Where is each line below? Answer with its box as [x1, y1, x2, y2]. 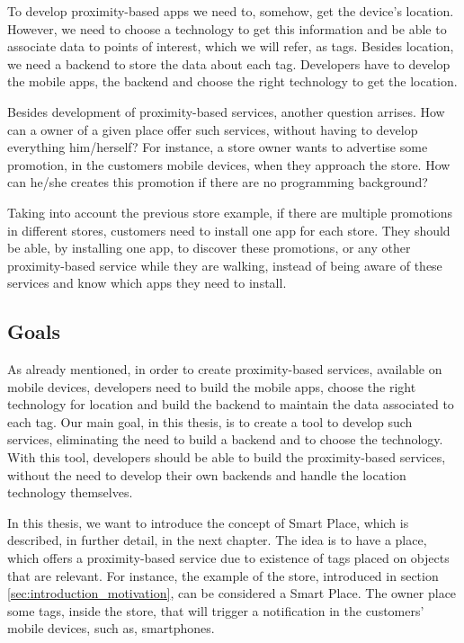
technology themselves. [7, 483, 133, 502]
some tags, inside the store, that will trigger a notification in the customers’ [7, 601, 424, 620]
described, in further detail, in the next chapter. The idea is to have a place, [7, 531, 427, 549]
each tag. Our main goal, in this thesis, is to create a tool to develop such [7, 412, 413, 431]
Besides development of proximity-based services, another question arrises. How [7, 102, 445, 121]
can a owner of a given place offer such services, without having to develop [7, 120, 418, 138]
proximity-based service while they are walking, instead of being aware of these [7, 255, 442, 274]
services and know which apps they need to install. [7, 273, 287, 292]
